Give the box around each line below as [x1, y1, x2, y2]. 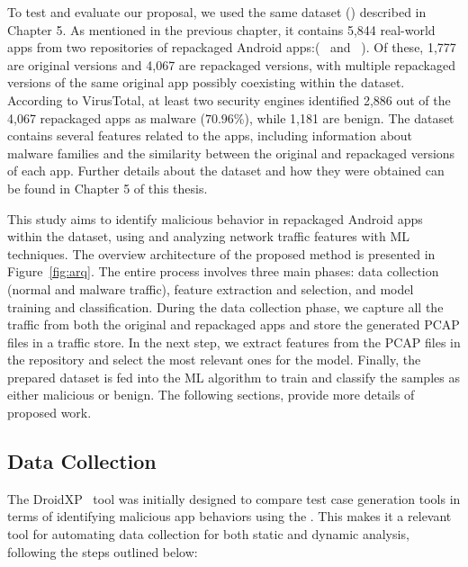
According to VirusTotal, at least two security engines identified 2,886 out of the [7, 90, 451, 109]
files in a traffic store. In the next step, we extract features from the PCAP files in [7, 332, 461, 351]
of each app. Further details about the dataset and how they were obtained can [7, 161, 445, 180]
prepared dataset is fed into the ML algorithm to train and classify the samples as [7, 367, 460, 386]
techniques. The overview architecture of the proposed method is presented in [7, 244, 436, 263]
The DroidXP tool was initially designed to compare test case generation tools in [7, 489, 461, 508]
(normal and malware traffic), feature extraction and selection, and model [7, 279, 414, 298]
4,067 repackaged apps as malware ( [7, 108, 205, 127]
